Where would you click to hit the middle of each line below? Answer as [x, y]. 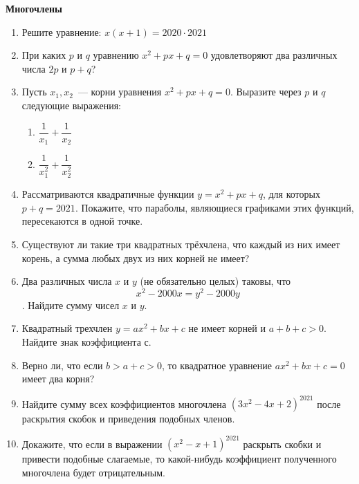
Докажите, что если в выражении [92, 444]
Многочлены [34, 8]
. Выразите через [266, 92]
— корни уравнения [120, 92]
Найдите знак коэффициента [81, 342]
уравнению [116, 55]
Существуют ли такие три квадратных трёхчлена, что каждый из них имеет [181, 244]
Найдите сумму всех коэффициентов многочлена [124, 403]
